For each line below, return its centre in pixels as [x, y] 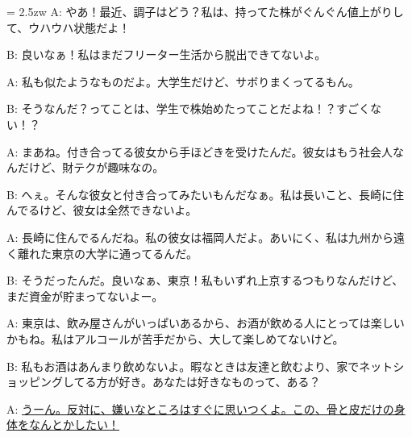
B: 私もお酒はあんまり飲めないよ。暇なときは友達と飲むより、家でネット [200, 366]
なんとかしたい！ [74, 425]
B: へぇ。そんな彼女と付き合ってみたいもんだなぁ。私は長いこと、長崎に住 [205, 194]
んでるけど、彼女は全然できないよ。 [102, 210]
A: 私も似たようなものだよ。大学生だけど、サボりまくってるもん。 [183, 81]
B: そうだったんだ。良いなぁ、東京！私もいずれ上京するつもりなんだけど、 [205, 280]
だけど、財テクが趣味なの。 [91, 167]
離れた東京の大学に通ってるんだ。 [107, 253]
